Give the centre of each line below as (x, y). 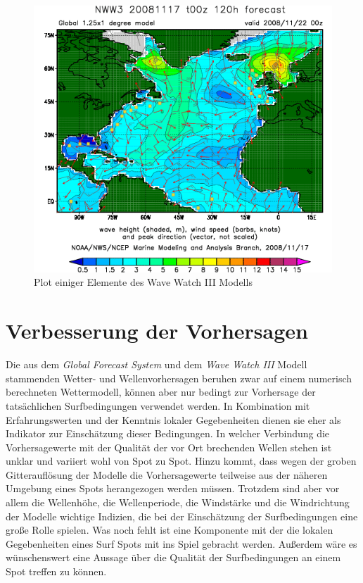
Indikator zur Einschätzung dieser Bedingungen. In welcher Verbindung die (168, 433)
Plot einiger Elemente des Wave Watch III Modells (143, 282)
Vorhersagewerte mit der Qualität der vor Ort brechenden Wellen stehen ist (169, 447)
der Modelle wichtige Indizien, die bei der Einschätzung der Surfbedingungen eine (182, 516)
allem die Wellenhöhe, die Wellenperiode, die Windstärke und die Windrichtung (178, 502)
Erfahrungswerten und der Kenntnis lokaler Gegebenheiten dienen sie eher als (173, 419)
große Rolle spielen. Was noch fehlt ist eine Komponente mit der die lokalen (170, 530)
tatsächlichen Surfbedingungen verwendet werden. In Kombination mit (158, 405)
